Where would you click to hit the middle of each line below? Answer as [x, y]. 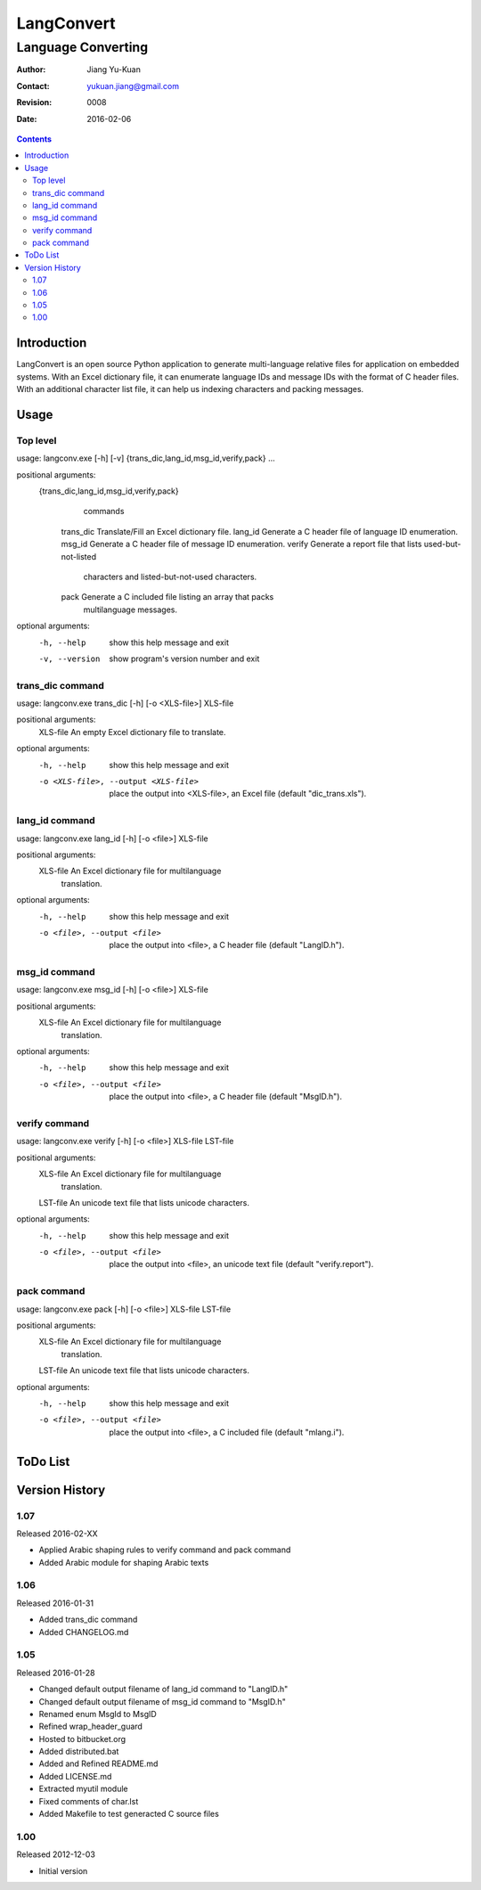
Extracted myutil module [83, 1789]
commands [104, 511]
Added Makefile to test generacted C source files [129, 1814]
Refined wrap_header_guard [90, 1726]
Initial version [63, 1870]
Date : [27, 119]
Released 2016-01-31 [55, 1603]
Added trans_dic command [88, 1620]
